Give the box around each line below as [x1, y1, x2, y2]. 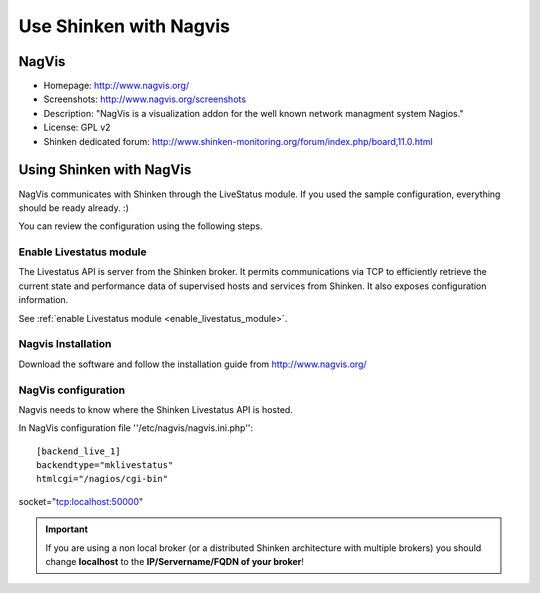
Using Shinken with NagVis [18, 161, 192, 179]
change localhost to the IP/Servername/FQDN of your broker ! [45, 556, 305, 568]
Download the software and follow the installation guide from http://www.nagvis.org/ [18, 358, 367, 370]
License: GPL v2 [43, 121, 111, 134]
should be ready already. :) [18, 201, 130, 214]
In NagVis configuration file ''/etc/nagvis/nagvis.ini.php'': [18, 422, 254, 434]
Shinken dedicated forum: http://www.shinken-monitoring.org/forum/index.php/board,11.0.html [43, 135, 434, 147]
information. [18, 294, 69, 306]
